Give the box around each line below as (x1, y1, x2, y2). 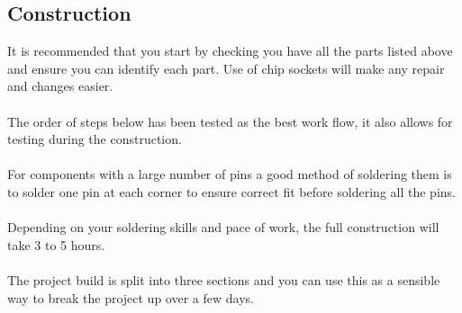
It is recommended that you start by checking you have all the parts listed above (7, 41, 453, 60)
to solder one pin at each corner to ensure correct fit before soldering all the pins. (7, 182, 456, 201)
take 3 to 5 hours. (7, 235, 105, 254)
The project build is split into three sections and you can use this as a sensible (7, 270, 440, 289)
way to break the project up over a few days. (7, 288, 254, 307)
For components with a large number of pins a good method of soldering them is (7, 165, 452, 183)
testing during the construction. (7, 130, 182, 148)
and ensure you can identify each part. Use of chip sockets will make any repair (7, 58, 445, 77)
